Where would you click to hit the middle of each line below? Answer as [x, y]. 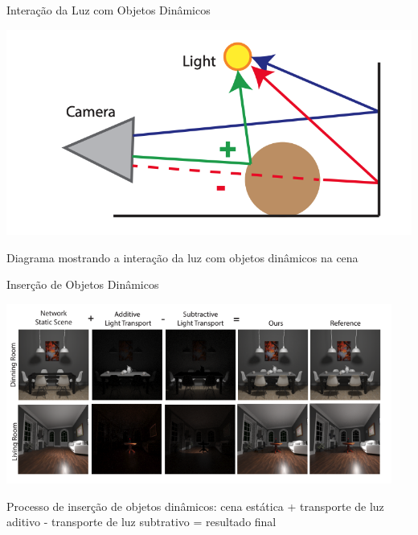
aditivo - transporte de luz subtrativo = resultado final [141, 522]
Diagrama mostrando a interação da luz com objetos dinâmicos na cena [182, 257]
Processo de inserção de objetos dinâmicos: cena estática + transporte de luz [195, 506]
